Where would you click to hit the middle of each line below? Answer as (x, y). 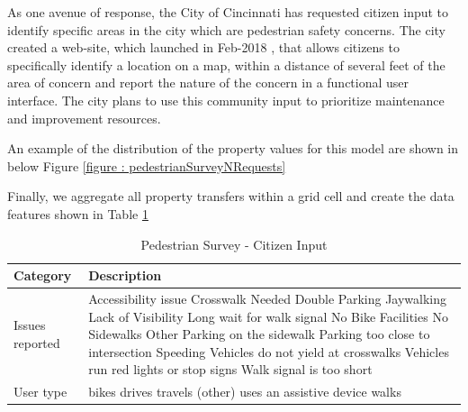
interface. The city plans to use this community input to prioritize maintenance (226, 100)
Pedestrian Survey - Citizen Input (234, 244)
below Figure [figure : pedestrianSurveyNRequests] (147, 165)
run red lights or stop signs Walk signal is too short (230, 369)
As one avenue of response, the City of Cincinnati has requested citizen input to (228, 12)
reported (37, 342)
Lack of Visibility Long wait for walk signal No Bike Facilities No (268, 316)
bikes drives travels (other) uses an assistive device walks (245, 392)
